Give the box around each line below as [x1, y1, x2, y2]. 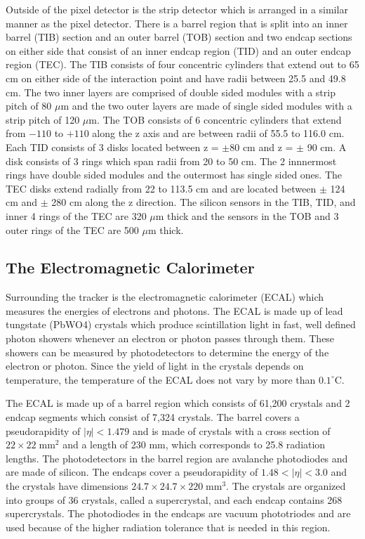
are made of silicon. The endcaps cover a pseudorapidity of [6, 465, 258, 479]
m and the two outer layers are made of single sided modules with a [60, 98, 352, 113]
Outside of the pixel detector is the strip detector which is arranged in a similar [6, 2, 348, 16]
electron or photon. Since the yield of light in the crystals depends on [6, 358, 304, 373]
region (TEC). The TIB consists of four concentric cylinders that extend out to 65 [6, 57, 359, 72]
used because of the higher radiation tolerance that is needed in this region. [6, 519, 331, 534]
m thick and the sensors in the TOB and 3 [155, 208, 339, 223]
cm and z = [242, 139, 293, 154]
